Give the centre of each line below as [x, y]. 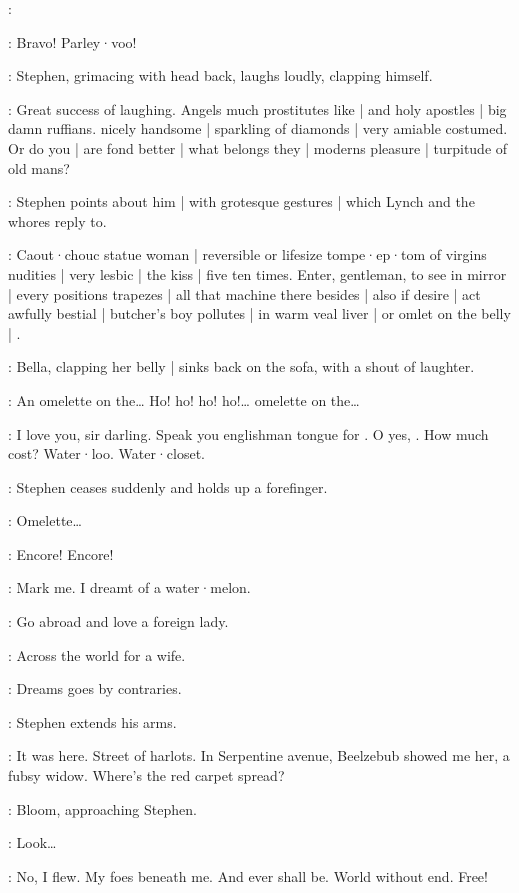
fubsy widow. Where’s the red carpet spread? [146, 775]
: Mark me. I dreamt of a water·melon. [129, 587]
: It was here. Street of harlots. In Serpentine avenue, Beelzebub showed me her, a [259, 755]
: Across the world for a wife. [97, 654]
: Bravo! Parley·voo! [72, 41]
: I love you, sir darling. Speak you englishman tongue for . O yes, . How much [248, 433]
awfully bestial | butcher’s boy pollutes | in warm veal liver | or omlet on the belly [259, 313]
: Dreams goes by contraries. [95, 688]
